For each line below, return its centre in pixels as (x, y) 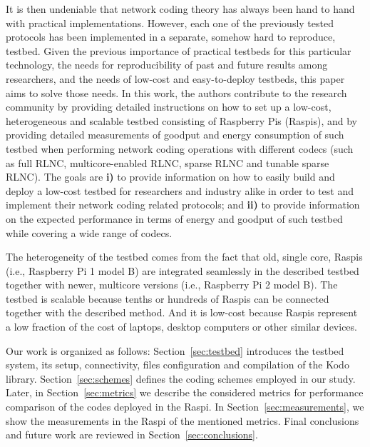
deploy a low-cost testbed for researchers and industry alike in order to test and (180, 190)
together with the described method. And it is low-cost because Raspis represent (182, 312)
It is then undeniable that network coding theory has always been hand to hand (180, 9)
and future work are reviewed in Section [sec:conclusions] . (132, 435)
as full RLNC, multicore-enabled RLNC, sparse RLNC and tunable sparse (168, 162)
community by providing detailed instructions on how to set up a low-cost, (169, 107)
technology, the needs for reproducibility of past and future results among (167, 65)
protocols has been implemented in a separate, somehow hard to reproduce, (171, 37)
